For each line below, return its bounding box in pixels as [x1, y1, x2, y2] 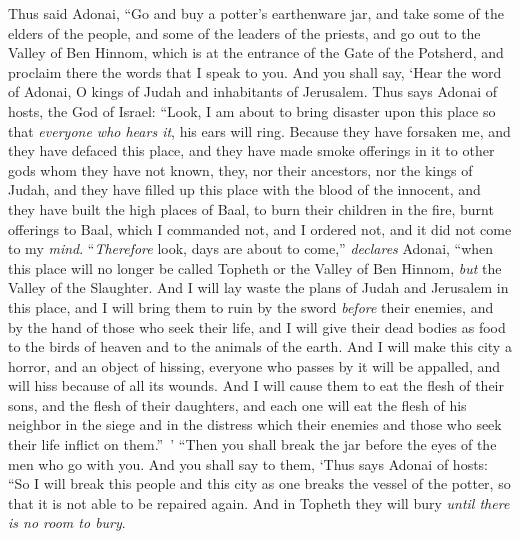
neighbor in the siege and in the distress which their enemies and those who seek [8, 414, 502, 435]
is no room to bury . [8, 512, 126, 533]
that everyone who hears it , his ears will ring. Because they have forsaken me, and [8, 120, 511, 141]
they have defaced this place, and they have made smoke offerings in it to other [8, 140, 495, 161]
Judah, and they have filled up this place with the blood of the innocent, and [8, 179, 481, 200]
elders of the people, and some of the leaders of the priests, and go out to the [8, 22, 481, 43]
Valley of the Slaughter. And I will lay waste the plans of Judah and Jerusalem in [8, 277, 509, 298]
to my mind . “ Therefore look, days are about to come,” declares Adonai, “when [8, 238, 494, 259]
